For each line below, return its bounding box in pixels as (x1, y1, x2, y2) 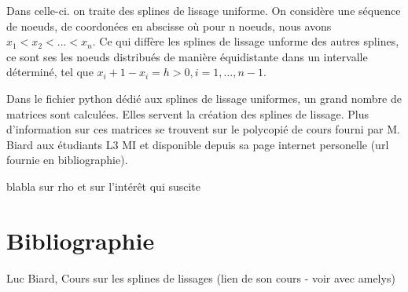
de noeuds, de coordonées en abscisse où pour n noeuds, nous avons (6, 17, 332, 34)
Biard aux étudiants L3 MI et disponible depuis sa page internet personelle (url (6, 136, 389, 152)
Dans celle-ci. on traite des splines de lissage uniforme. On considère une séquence (6, 2, 401, 18)
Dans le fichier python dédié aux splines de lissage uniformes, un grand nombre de (6, 89, 402, 106)
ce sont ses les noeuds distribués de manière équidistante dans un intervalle (6, 48, 368, 64)
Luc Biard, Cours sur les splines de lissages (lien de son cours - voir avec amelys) (6, 269, 395, 286)
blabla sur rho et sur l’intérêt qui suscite (6, 177, 201, 194)
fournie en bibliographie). (6, 151, 128, 168)
